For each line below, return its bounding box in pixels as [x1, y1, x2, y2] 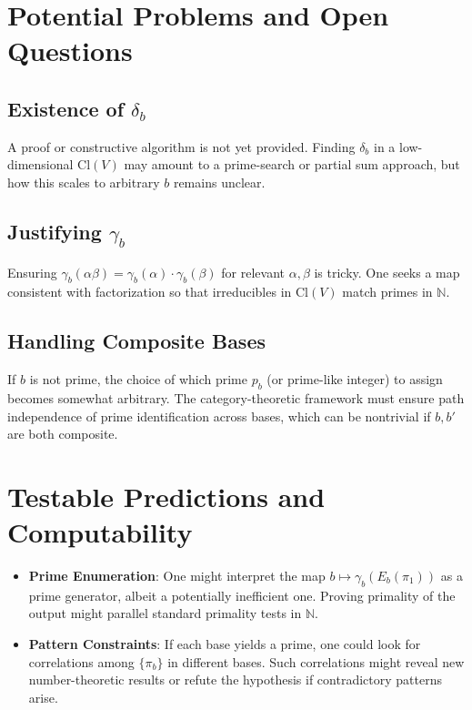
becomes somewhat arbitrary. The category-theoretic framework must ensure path [7, 388, 465, 407]
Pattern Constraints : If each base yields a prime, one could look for [28, 634, 421, 654]
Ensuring [7, 262, 57, 281]
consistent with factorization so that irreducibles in [7, 282, 292, 301]
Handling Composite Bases [7, 327, 266, 355]
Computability [7, 513, 193, 551]
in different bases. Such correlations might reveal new [167, 652, 465, 671]
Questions [7, 32, 133, 69]
